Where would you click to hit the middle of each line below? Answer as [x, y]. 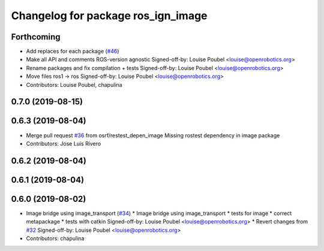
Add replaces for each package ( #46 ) [73, 52]
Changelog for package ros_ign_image [109, 16]
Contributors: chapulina [55, 238]
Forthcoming [36, 37]
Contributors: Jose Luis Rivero [64, 143]
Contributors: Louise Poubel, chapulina [74, 84]
